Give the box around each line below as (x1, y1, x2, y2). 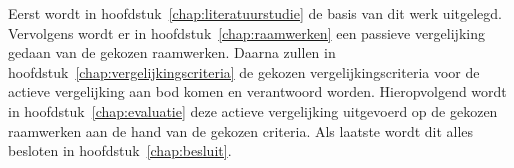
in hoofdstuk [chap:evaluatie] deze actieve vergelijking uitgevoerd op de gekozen (8, 100, 498, 121)
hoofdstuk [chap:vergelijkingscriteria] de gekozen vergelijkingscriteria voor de (8, 61, 480, 82)
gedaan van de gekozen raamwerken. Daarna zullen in (8, 42, 336, 63)
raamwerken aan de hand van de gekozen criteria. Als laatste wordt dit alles (8, 120, 474, 141)
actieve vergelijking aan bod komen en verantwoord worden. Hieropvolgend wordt (8, 81, 507, 102)
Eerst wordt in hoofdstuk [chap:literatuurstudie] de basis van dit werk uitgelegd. (8, 3, 502, 23)
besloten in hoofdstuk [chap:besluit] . (8, 140, 232, 161)
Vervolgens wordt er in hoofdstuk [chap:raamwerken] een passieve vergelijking (8, 22, 485, 43)
